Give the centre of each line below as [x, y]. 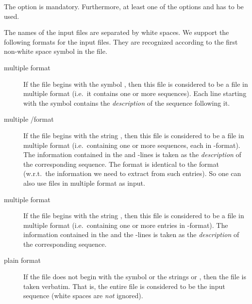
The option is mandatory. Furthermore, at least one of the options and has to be [124, 6]
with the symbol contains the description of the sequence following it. [127, 103]
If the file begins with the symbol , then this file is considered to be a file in [136, 84]
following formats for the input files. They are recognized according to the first [121, 41]
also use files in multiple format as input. [84, 183]
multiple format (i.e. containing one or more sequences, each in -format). [132, 145]
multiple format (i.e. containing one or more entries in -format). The [126, 225]
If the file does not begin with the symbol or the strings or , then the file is [135, 277]
